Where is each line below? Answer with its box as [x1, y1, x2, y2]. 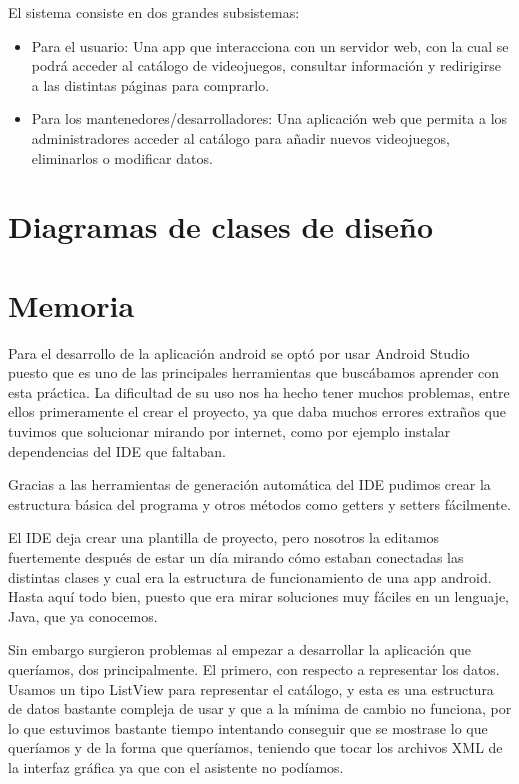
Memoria [8, 284, 135, 325]
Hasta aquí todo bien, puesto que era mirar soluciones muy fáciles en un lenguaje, [8, 586, 510, 607]
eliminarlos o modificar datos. [31, 147, 213, 168]
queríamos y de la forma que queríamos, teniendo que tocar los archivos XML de [8, 737, 503, 758]
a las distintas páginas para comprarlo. [31, 74, 270, 95]
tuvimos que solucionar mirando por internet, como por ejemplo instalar [8, 421, 451, 442]
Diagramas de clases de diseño [8, 206, 434, 247]
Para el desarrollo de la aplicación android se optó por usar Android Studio [8, 342, 470, 363]
